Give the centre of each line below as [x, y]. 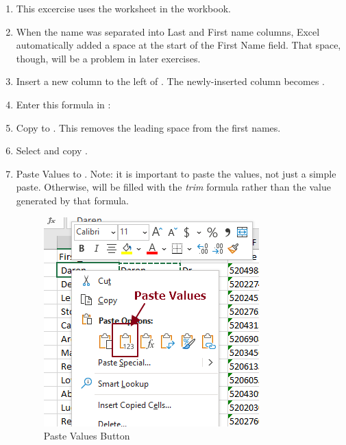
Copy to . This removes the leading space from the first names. [148, 127]
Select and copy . [52, 151]
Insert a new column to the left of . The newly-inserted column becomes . [170, 81]
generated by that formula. [73, 200]
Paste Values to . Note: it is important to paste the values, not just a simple [176, 173]
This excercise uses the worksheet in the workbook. [123, 8]
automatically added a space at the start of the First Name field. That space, [178, 45]
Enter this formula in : [63, 104]
